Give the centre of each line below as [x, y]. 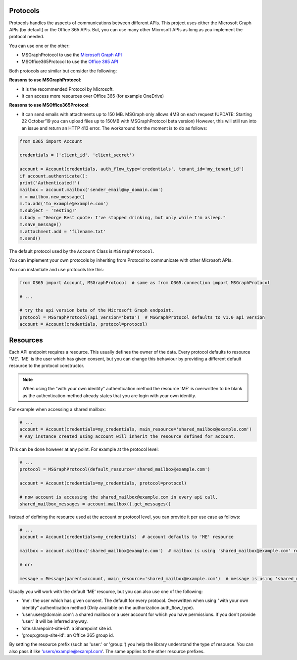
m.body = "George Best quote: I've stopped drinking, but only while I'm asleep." [123, 217]
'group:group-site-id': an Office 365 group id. [68, 635]
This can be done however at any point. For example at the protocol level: [84, 449]
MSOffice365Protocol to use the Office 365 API [70, 61]
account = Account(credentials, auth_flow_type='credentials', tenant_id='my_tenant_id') [132, 169]
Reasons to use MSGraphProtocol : [45, 80]
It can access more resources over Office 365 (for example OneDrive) [93, 96]
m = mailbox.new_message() [52, 197]
